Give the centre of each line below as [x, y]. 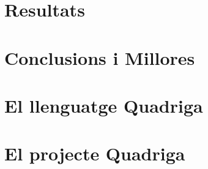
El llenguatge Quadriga [104, 105]
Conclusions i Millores [100, 57]
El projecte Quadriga [95, 153]
